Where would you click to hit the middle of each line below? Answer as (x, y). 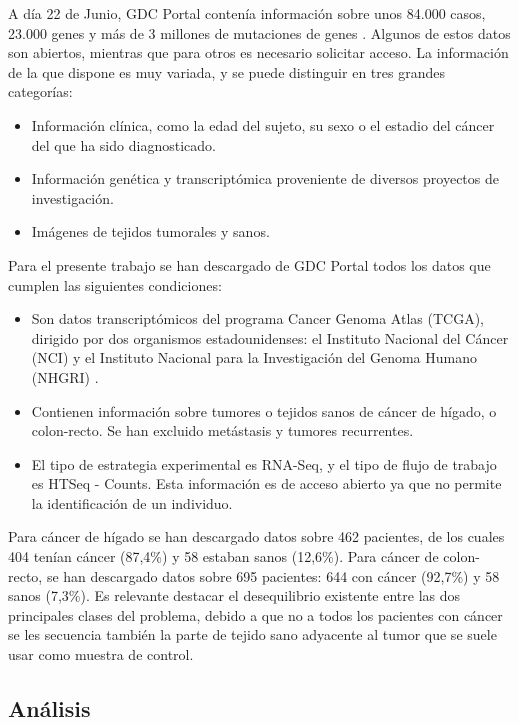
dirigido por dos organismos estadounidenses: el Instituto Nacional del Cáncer (270, 337)
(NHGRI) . (65, 376)
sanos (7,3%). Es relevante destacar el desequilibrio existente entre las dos (234, 595)
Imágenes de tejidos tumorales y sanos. (150, 231)
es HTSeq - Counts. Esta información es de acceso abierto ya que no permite (266, 483)
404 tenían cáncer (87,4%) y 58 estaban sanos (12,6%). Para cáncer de (223, 556)
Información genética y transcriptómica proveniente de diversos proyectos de (265, 178)
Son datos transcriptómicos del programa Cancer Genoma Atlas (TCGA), (257, 318)
